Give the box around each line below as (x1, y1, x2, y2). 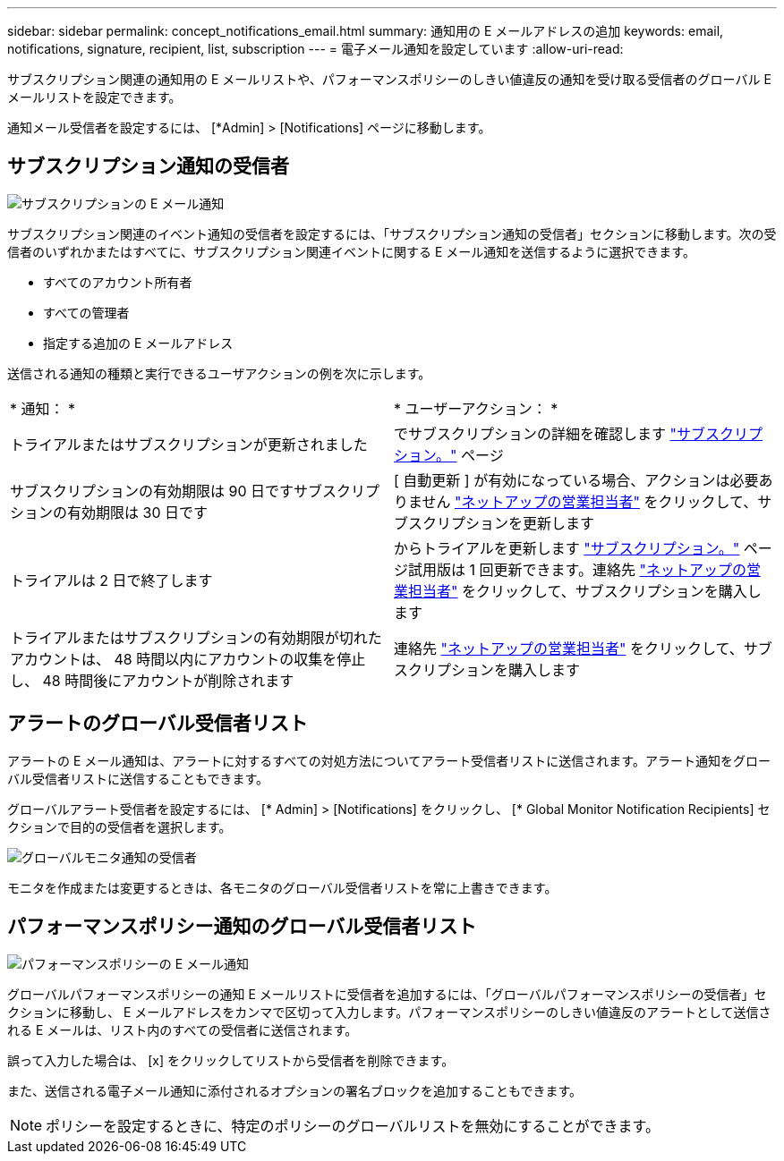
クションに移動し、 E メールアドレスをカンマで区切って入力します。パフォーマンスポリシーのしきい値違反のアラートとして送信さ (7, 1004, 771, 1020)
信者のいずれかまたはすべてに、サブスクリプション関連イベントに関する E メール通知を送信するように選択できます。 (7, 243, 695, 259)
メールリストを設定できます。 (7, 89, 182, 105)
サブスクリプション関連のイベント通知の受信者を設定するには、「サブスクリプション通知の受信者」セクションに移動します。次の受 (7, 225, 777, 242)
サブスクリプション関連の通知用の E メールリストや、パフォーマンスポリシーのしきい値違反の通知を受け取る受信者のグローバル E (7, 72, 771, 87)
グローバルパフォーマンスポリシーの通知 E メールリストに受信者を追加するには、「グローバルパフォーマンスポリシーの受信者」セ (7, 986, 767, 1002)
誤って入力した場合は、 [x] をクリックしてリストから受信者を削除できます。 (7, 1052, 455, 1068)
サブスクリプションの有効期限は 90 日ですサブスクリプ (10, 481, 380, 500)
